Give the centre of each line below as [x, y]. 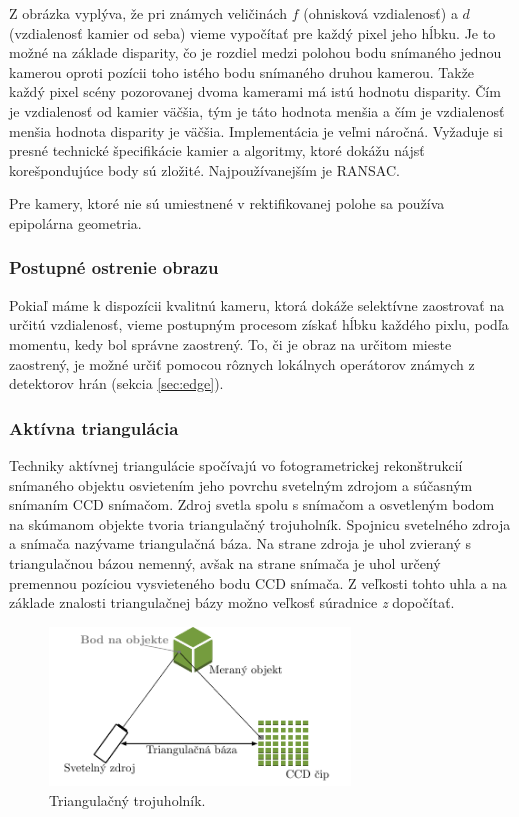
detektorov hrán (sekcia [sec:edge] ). [116, 383]
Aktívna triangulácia [94, 427]
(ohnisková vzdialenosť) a [380, 13]
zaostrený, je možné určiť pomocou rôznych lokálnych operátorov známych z [242, 363]
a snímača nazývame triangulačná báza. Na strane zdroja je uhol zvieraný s [240, 543]
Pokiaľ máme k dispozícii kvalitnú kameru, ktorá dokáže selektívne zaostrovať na [257, 304]
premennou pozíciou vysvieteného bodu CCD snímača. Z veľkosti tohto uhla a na [258, 582]
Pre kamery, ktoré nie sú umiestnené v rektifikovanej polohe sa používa [227, 203]
